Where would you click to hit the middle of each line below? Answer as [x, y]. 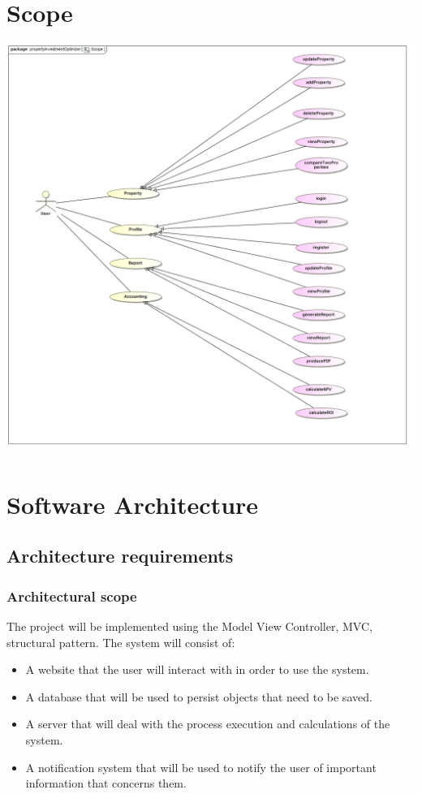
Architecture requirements [120, 556]
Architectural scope [72, 595]
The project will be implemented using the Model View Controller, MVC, [189, 626]
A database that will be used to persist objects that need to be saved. [199, 696]
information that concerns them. [106, 783]
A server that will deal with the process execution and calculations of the [208, 724]
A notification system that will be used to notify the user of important [201, 767]
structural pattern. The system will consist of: [121, 642]
